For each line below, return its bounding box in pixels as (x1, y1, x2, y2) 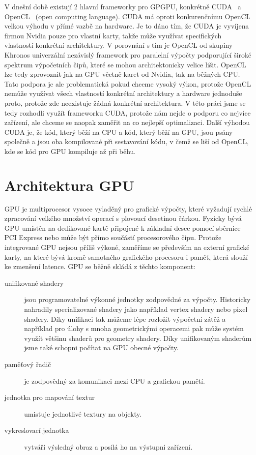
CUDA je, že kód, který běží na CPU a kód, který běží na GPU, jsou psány (4, 126, 233, 137)
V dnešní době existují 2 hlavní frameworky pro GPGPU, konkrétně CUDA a (4, 1, 241, 11)
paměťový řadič (4, 359, 51, 369)
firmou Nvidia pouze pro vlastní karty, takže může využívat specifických (4, 30, 222, 40)
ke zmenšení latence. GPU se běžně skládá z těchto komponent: (4, 261, 196, 272)
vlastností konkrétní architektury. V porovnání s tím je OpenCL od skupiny (4, 40, 233, 50)
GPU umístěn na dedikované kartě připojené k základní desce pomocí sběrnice (4, 222, 241, 233)
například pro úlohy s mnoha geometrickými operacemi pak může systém (24, 323, 244, 334)
